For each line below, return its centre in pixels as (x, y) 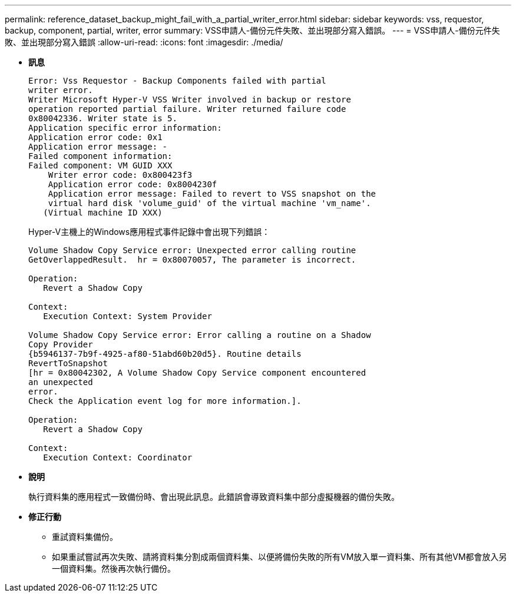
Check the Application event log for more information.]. (165, 401)
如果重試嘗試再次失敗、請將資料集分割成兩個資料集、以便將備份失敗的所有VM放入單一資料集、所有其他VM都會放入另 (279, 557)
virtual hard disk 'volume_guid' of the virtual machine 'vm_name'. (209, 203)
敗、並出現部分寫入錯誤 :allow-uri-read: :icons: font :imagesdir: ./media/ (144, 42)
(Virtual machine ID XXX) (103, 213)
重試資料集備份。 (85, 537)
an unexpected (61, 382)
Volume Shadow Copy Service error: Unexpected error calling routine (192, 250)
